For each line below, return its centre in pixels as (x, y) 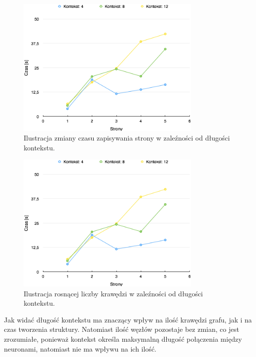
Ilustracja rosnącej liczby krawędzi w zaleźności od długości (113, 293)
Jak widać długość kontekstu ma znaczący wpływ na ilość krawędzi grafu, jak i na (128, 319)
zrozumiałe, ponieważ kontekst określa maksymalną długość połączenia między (123, 339)
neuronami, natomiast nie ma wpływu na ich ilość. (80, 348)
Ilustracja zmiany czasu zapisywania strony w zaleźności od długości (127, 138)
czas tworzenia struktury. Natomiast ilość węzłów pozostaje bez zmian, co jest (122, 329)
